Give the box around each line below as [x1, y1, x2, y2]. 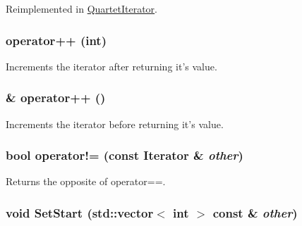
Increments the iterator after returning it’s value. [6, 58, 217, 73]
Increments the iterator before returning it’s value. [6, 116, 224, 131]
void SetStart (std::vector [6, 203, 154, 221]
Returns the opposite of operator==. [6, 174, 166, 189]
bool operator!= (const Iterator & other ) [6, 146, 243, 164]
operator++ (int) [6, 31, 107, 49]
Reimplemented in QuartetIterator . [6, 1, 158, 15]
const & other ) [212, 203, 298, 221]
